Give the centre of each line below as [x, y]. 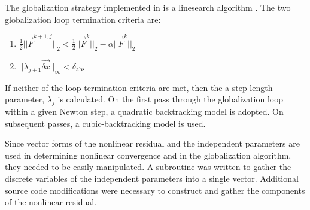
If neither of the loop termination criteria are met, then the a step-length [139, 87]
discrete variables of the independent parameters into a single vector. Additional [152, 179]
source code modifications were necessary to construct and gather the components [155, 190]
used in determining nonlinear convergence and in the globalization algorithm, [148, 155]
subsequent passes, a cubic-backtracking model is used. [105, 123]
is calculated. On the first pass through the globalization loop [170, 99]
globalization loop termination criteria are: [83, 19]
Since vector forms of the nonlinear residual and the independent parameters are [152, 143]
